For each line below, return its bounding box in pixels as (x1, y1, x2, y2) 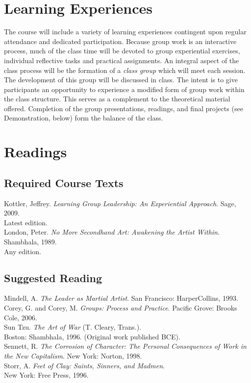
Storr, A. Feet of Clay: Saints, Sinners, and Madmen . (4, 360, 165, 370)
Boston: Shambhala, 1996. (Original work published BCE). (4, 331, 180, 341)
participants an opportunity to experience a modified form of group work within (4, 84, 245, 94)
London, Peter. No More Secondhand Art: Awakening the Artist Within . (4, 227, 220, 237)
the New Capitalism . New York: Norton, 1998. (4, 350, 142, 360)
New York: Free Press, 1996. (4, 370, 89, 380)
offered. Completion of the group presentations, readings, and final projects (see (4, 103, 243, 113)
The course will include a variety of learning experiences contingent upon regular (4, 26, 247, 37)
